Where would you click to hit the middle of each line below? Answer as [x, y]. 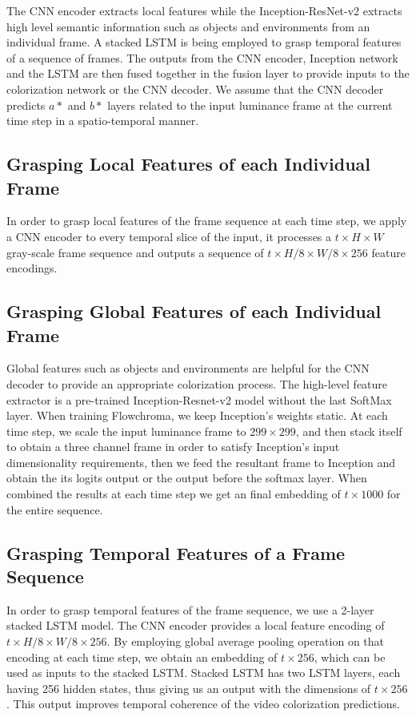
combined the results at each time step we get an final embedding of [174, 494]
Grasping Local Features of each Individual [188, 164]
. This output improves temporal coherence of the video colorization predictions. [203, 704]
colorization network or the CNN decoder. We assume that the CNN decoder [195, 89]
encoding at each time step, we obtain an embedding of [142, 657]
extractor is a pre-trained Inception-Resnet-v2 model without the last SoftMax [199, 399]
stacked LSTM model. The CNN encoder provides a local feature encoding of [196, 625]
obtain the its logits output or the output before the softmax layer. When [187, 478]
